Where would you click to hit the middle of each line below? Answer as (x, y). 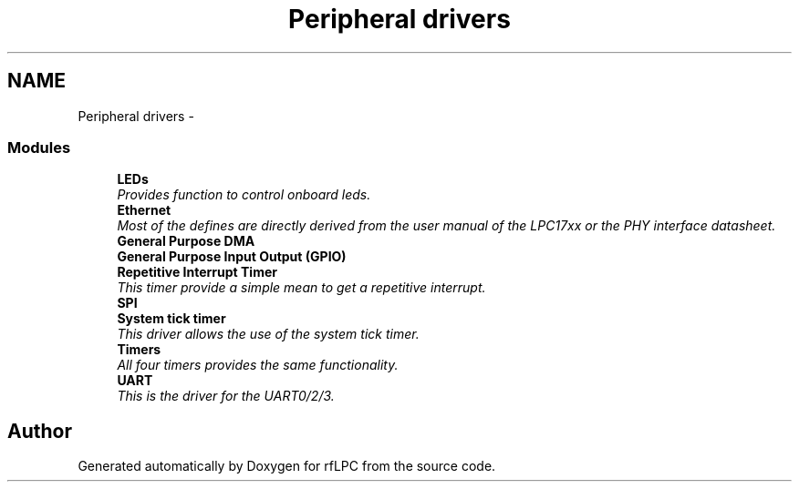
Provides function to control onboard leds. (244, 195)
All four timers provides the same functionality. (258, 365)
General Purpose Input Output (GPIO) (232, 257)
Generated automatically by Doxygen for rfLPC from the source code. (287, 466)
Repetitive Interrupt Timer (197, 272)
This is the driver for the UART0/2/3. (226, 396)
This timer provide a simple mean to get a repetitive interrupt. (301, 288)
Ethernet (144, 210)
